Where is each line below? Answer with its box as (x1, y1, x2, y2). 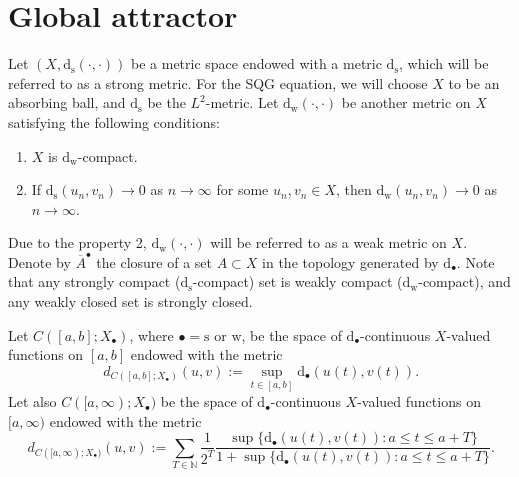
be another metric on (341, 92, 471, 113)
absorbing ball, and (8, 92, 126, 113)
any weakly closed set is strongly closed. (8, 291, 253, 312)
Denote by (8, 251, 71, 272)
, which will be (399, 53, 489, 74)
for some (216, 179, 269, 200)
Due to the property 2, (8, 232, 147, 253)
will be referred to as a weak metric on (210, 232, 447, 253)
